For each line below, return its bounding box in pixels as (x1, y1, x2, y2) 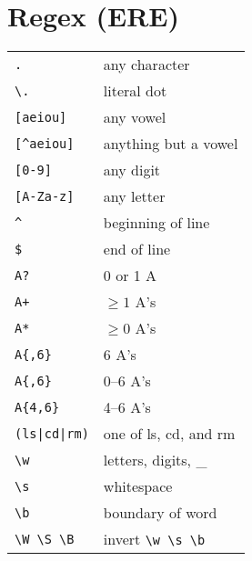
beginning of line (103, 212, 210, 234)
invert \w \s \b (103, 528, 206, 550)
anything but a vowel (103, 133, 238, 155)
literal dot (103, 80, 167, 102)
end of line (103, 238, 171, 260)
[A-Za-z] (15, 188, 75, 204)
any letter (103, 185, 166, 207)
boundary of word (103, 502, 217, 524)
